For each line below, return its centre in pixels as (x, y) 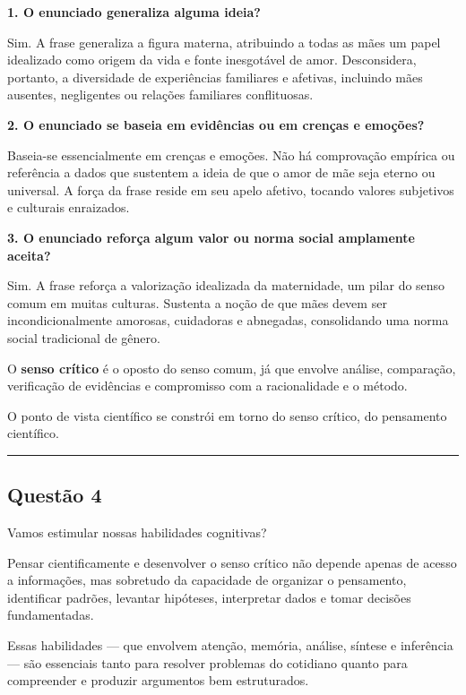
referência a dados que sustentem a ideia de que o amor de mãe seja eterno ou (221, 172)
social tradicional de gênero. (84, 337)
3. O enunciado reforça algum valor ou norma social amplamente (211, 237)
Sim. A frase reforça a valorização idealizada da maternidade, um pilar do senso (226, 285)
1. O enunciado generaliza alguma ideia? (134, 12)
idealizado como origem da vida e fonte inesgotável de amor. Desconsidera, (212, 60)
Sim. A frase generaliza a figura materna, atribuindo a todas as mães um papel (224, 42)
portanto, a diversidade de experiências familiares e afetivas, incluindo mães (215, 77)
